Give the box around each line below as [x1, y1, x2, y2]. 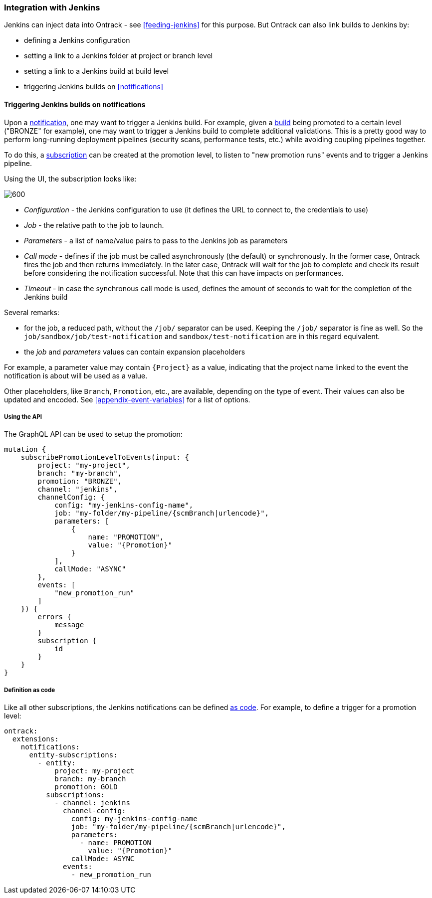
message [54, 621, 84, 629]
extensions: [12, 735, 59, 743]
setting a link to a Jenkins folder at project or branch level [24, 51, 213, 60]
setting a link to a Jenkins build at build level [24, 67, 169, 76]
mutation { [4, 445, 46, 454]
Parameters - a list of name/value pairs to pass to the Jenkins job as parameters [24, 236, 288, 245]
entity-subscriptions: [29, 751, 118, 759]
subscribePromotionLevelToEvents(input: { [20, 453, 189, 462]
